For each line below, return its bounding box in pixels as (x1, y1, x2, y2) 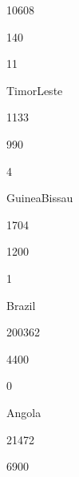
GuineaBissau (6, 189, 73, 206)
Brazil (6, 296, 36, 313)
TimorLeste (6, 81, 63, 98)
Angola (6, 403, 41, 420)
